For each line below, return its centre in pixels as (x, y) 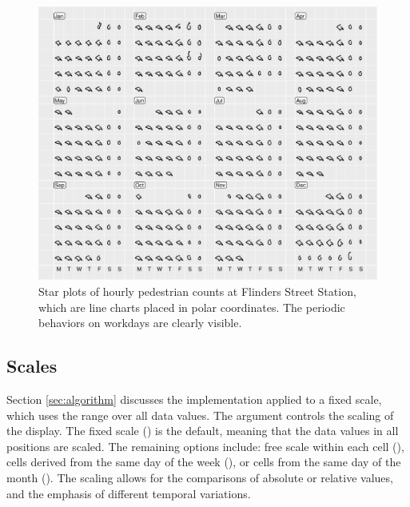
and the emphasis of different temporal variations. (129, 493)
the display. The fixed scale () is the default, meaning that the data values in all (203, 431)
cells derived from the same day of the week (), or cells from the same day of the (204, 462)
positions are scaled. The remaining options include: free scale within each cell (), (205, 446)
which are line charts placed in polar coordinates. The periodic (192, 307)
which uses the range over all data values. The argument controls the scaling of (200, 415)
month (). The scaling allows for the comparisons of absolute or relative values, (200, 477)
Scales (32, 366)
